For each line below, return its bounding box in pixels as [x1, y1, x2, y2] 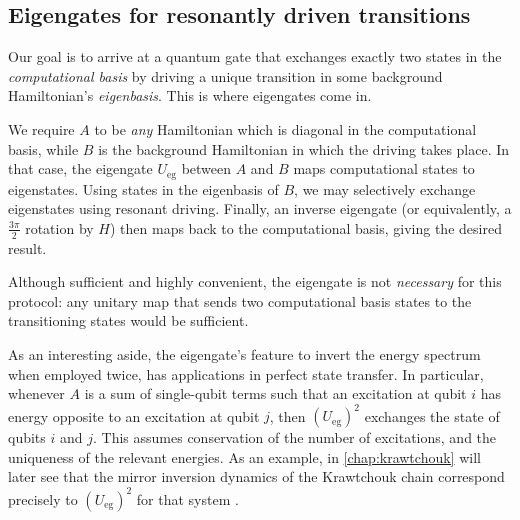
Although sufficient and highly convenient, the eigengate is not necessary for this [8, 271, 502, 292]
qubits [8, 427, 46, 448]
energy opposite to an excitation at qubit [8, 405, 260, 426]
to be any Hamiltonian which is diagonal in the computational [94, 118, 477, 139]
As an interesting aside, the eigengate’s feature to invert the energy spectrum [8, 344, 481, 365]
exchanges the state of [364, 405, 500, 426]
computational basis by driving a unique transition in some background [8, 65, 443, 86]
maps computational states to [293, 158, 475, 179]
